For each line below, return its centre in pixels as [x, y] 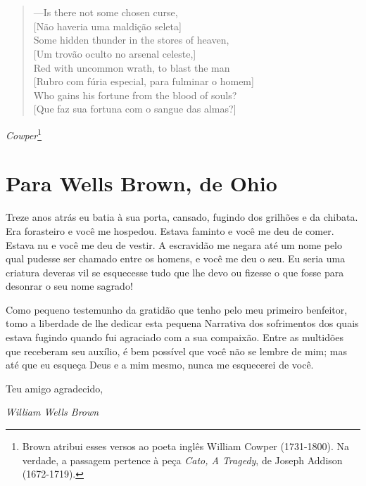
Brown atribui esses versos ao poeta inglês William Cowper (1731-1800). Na [186, 446]
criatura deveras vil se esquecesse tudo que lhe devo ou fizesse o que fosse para [175, 272]
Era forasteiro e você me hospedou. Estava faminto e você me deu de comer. [170, 230]
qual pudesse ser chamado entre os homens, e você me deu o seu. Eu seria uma [176, 258]
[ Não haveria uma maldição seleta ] [107, 26]
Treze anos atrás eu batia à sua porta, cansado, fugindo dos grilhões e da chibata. [182, 217]
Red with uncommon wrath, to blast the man [132, 67]
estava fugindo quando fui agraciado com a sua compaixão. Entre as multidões [175, 337]
